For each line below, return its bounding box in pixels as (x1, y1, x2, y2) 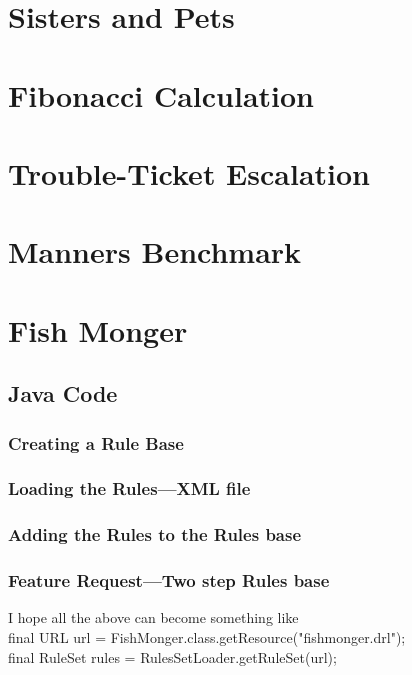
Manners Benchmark (8, 231, 302, 272)
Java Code (8, 378, 118, 409)
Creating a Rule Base (8, 430, 184, 455)
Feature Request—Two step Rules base (8, 568, 330, 593)
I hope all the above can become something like (8, 607, 299, 628)
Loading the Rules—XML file (8, 476, 251, 501)
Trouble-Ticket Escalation (8, 152, 370, 193)
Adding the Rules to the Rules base (8, 522, 302, 547)
